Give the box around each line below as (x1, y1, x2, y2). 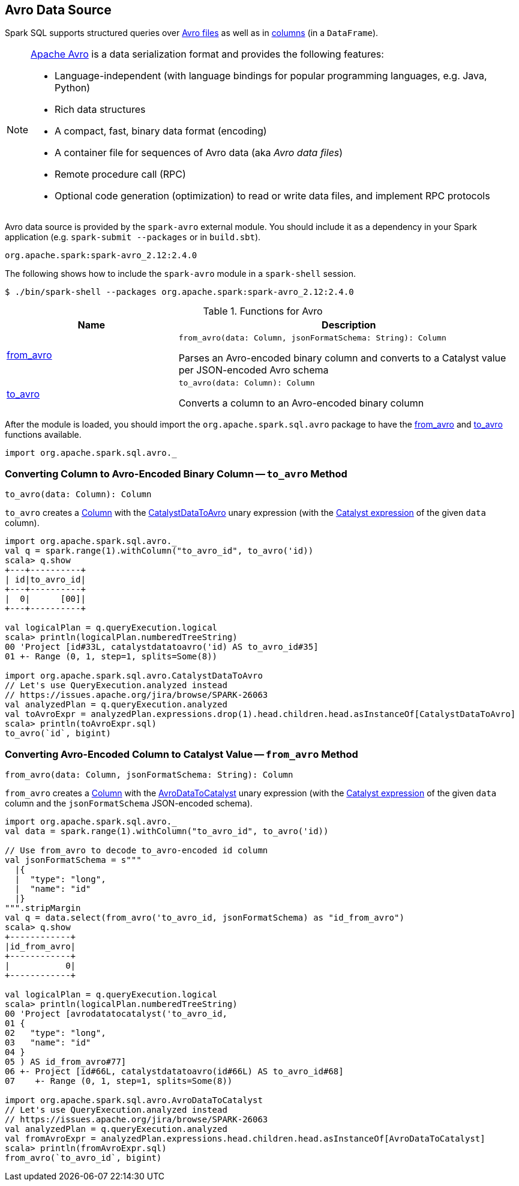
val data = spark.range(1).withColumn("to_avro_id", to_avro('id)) (5, 826, 329, 836)
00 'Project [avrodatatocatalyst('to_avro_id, (5, 1008, 227, 1018)
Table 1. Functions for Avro (203, 305, 323, 318)
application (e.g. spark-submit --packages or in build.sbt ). (5, 232, 261, 243)
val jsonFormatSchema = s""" (5, 855, 142, 865)
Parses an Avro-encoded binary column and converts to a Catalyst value (178, 352, 506, 365)
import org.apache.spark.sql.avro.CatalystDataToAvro (5, 671, 263, 681)
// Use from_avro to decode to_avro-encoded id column (5, 845, 268, 855)
